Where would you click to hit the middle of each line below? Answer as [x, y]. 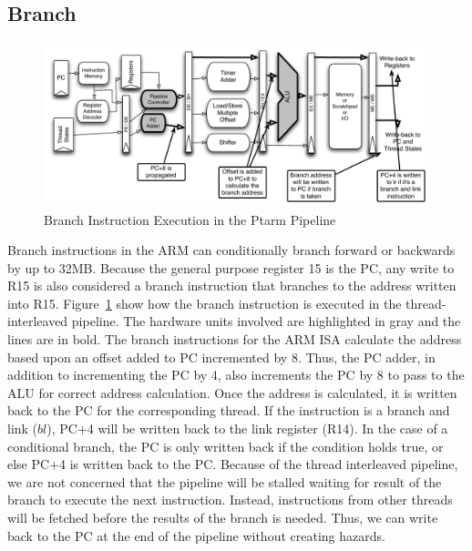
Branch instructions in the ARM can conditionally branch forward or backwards [231, 250]
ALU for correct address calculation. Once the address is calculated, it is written [232, 392]
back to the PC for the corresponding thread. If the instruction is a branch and [229, 410]
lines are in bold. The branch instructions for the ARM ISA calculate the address [235, 339]
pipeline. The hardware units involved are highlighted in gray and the [266, 321]
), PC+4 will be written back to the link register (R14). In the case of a [247, 429]
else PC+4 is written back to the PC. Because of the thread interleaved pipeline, [233, 464]
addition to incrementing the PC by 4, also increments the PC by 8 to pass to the [236, 375]
